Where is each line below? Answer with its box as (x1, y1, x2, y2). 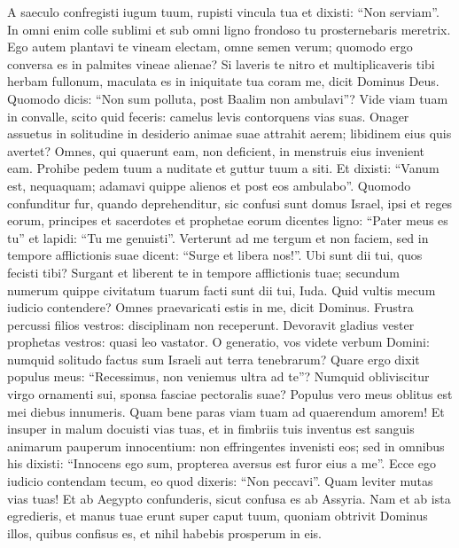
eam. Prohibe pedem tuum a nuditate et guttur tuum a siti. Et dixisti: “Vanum (7, 159, 440, 177)
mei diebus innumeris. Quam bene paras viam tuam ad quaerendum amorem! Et (7, 402, 445, 420)
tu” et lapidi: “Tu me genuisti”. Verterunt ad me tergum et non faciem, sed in (7, 228, 429, 247)
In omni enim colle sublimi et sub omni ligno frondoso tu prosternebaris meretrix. (7, 20, 451, 38)
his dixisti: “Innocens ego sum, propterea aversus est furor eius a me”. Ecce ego (7, 454, 436, 473)
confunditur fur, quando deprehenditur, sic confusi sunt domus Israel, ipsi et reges (7, 193, 453, 212)
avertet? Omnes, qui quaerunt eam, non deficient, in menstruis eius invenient (7, 141, 424, 160)
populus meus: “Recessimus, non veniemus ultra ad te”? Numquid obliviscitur (7, 367, 430, 386)
